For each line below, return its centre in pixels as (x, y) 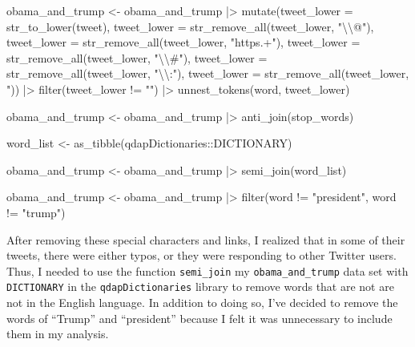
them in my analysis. (58, 334)
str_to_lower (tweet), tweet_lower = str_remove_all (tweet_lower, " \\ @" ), (190, 26)
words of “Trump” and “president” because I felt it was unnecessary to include (199, 318)
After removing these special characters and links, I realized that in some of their (206, 239)
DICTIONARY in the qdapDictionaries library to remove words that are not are (200, 286)
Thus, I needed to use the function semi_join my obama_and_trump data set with (207, 270)
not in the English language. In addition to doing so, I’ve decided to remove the (202, 303)
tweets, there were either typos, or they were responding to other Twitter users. (201, 255)
